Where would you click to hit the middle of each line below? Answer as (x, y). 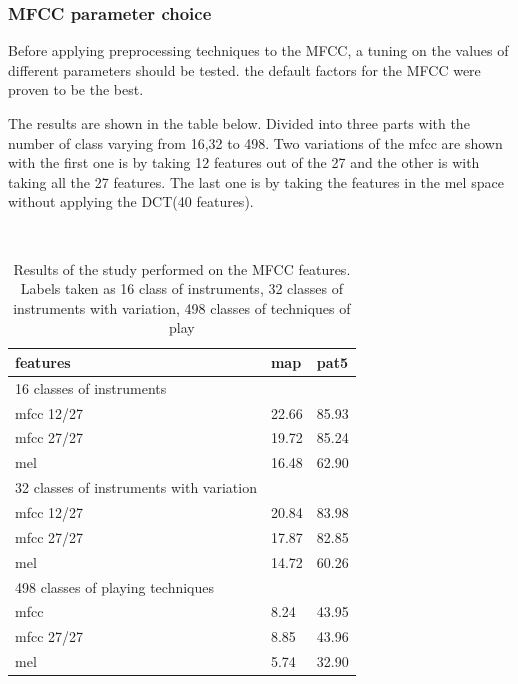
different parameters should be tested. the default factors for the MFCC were (244, 69)
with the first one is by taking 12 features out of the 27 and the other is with (244, 162)
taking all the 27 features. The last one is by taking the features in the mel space (256, 181)
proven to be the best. (76, 89)
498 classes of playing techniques (115, 586)
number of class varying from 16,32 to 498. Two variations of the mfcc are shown (255, 142)
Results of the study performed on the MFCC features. (182, 268)
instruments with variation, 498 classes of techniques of (182, 307)
